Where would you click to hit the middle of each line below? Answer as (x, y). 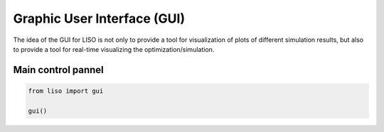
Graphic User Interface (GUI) (99, 18)
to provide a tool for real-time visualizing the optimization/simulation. (114, 49)
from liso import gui (66, 91)
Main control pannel (59, 70)
